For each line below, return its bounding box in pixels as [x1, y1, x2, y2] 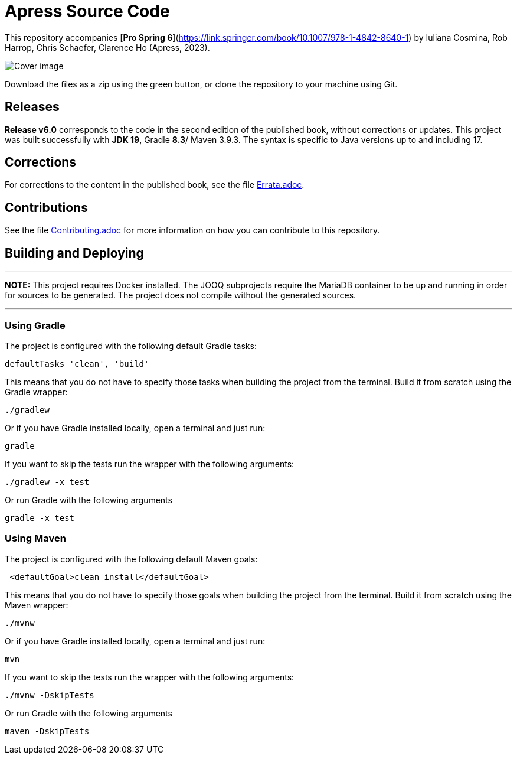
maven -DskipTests [5, 726, 90, 736]
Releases [5, 99, 60, 115]
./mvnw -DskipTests [5, 690, 94, 700]
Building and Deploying [5, 245, 144, 260]
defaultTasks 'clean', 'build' [5, 359, 149, 369]
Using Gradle [5, 319, 66, 331]
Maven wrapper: [5, 600, 68, 610]
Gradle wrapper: [5, 386, 68, 397]
